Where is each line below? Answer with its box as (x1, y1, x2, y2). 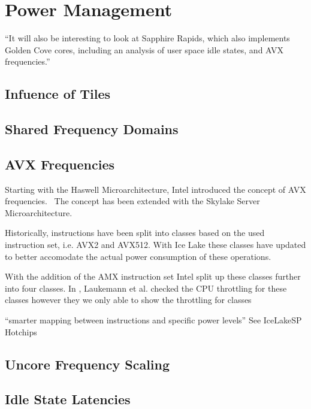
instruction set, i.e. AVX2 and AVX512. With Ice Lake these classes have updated (5, 238, 306, 251)
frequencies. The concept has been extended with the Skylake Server (5, 195, 260, 207)
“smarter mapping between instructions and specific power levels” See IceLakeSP (5, 314, 302, 326)
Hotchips (5, 325, 37, 338)
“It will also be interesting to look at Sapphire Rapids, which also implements (5, 32, 290, 44)
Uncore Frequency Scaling (5, 355, 170, 373)
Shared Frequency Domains (5, 120, 179, 138)
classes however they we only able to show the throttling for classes (5, 293, 252, 306)
